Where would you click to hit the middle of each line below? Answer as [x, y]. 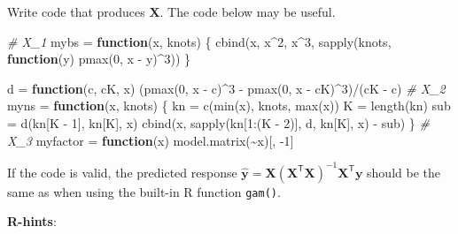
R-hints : [32, 221]
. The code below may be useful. [248, 11]
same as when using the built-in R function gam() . [144, 191]
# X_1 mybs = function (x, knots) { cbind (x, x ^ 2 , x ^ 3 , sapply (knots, [199, 41]
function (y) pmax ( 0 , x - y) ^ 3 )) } [99, 59]
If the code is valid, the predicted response [122, 172]
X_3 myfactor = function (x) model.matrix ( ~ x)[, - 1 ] [151, 140]
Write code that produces [76, 11]
